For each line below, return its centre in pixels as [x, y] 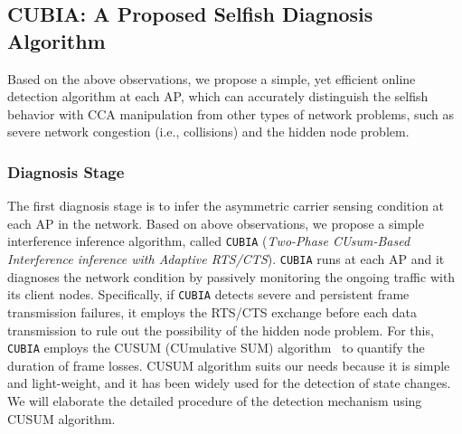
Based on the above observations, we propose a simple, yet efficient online [212, 78]
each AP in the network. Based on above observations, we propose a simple [216, 223]
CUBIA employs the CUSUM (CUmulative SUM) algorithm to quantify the [216, 348]
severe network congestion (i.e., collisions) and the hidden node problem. [208, 132]
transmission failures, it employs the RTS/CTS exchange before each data [212, 311]
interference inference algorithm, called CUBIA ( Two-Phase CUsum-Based [209, 241]
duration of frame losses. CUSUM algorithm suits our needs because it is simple [229, 365]
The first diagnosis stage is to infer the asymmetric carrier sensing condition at [226, 206]
